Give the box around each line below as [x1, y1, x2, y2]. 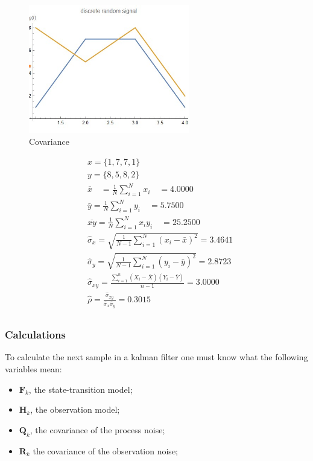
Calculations [5, 327, 66, 342]
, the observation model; [30, 403, 120, 416]
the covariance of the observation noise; [33, 444, 178, 457]
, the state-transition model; [28, 383, 133, 395]
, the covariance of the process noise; [30, 423, 165, 436]
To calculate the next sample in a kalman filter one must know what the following [5, 351, 308, 363]
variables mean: [5, 362, 62, 375]
